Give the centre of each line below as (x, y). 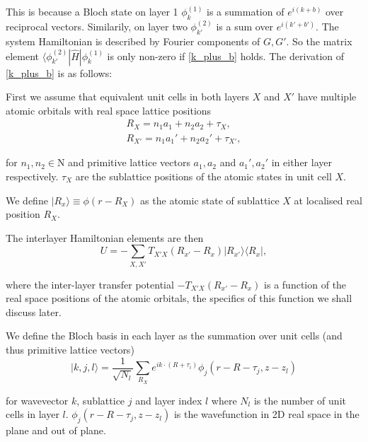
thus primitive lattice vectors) (70, 350)
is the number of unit (300, 400)
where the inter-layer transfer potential (90, 284)
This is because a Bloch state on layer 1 (92, 11)
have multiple (327, 97)
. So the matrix (319, 41)
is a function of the (305, 284)
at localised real (328, 200)
